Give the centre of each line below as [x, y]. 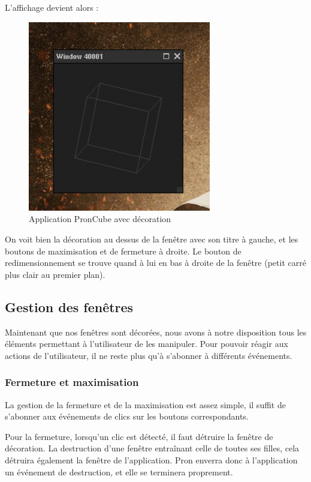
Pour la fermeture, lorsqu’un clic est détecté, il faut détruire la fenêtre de [139, 436]
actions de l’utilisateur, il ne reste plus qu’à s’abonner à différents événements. [149, 355]
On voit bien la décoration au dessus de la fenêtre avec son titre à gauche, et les [152, 239]
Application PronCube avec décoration [100, 219]
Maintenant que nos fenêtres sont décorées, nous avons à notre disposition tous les [156, 332]
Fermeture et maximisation [72, 382]
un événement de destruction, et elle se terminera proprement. [119, 471]
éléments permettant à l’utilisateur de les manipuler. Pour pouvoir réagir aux [147, 344]
